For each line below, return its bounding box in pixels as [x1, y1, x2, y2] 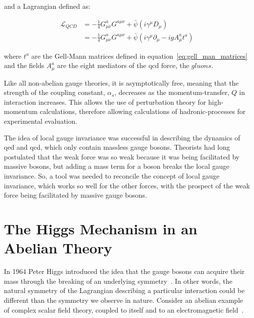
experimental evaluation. [4, 116, 78, 126]
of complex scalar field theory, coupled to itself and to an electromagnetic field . [4, 304, 244, 315]
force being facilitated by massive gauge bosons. [4, 190, 147, 200]
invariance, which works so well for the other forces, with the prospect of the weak [4, 180, 250, 190]
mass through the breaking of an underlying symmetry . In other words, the [4, 275, 233, 286]
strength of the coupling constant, [4, 87, 106, 97]
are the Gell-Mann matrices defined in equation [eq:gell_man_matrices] [31, 50, 248, 61]
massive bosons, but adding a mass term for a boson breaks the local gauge [4, 161, 230, 171]
